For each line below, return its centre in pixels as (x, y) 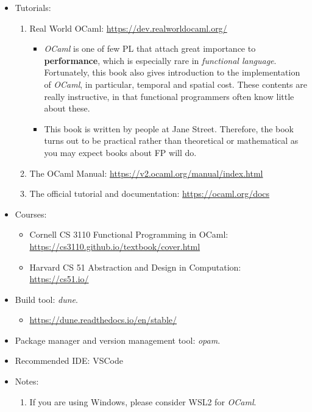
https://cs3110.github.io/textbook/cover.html (115, 246)
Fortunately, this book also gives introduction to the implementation (172, 72)
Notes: (27, 381)
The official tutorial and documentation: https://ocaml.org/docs (150, 194)
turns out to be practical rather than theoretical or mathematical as (171, 140)
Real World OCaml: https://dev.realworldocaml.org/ (128, 28)
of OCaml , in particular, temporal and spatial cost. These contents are (175, 84)
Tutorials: (33, 7)
